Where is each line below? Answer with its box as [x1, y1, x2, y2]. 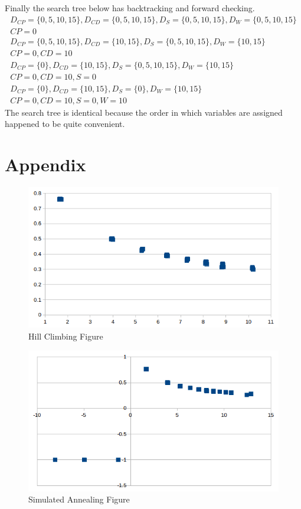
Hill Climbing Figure [28, 330, 103, 342]
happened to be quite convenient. [5, 118, 125, 130]
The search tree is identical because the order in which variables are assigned [5, 106, 283, 118]
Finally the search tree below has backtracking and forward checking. [5, 2, 255, 14]
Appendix [5, 152, 86, 177]
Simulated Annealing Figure [28, 493, 130, 505]
